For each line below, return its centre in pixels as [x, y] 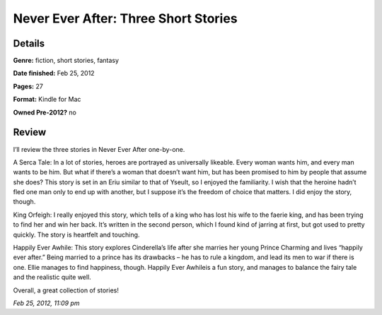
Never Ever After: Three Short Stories [125, 18]
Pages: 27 [28, 86]
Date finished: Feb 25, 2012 [54, 73]
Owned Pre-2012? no [45, 112]
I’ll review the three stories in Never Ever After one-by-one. [99, 149]
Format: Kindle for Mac [47, 100]
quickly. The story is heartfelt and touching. [76, 234]
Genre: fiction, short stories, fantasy [66, 61]
